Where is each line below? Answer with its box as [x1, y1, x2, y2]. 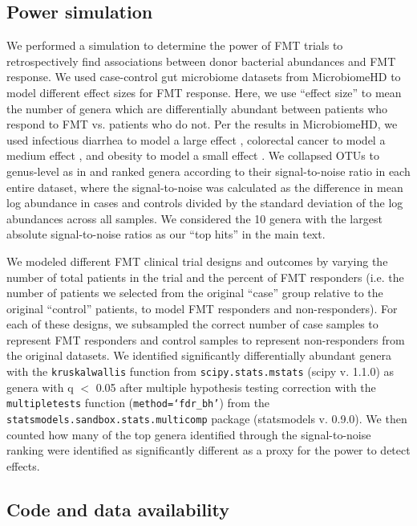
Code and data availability [6, 496, 229, 521]
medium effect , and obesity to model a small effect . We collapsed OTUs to [6, 147, 379, 164]
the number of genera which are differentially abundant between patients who [6, 100, 388, 116]
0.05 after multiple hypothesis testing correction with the [95, 378, 376, 395]
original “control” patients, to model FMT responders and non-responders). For [6, 300, 398, 316]
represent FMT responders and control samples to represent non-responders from [6, 331, 405, 348]
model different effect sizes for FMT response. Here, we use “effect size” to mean [6, 84, 402, 100]
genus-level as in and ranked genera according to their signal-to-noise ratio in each [6, 162, 411, 179]
